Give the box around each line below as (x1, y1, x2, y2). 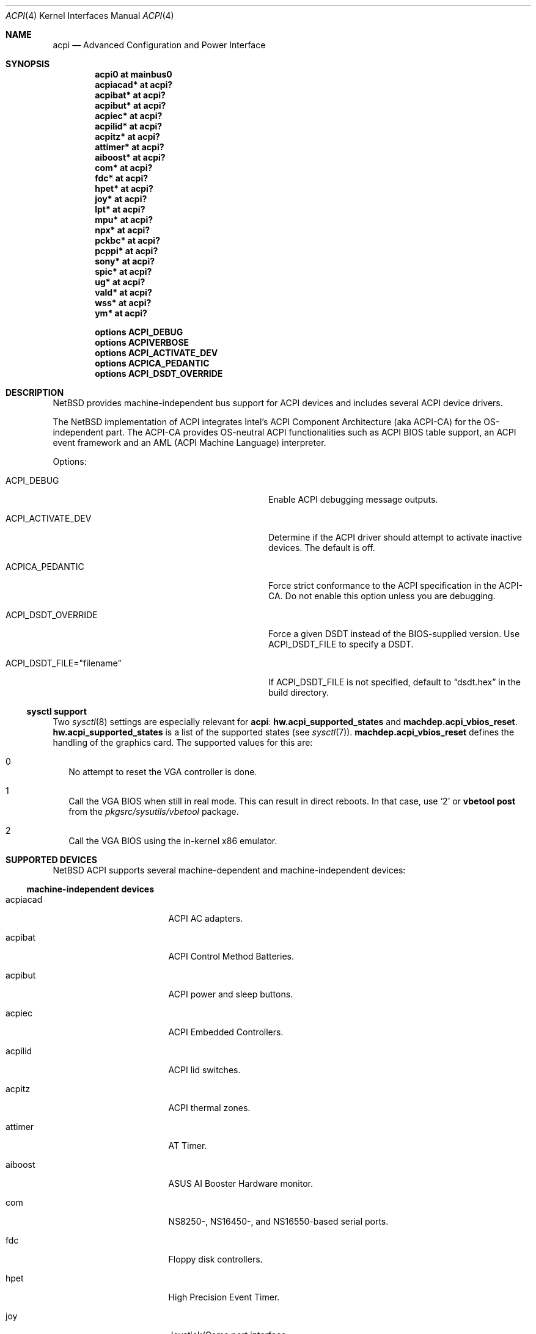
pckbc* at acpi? (95, 235, 160, 246)
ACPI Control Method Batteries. (168, 951, 295, 961)
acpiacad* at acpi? (95, 79, 173, 90)
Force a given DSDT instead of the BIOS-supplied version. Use (268, 629, 520, 639)
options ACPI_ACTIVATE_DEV (95, 348, 218, 358)
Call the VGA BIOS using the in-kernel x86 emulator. (68, 836, 277, 846)
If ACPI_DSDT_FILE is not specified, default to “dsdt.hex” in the (268, 677, 521, 687)
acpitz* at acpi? (95, 131, 160, 142)
